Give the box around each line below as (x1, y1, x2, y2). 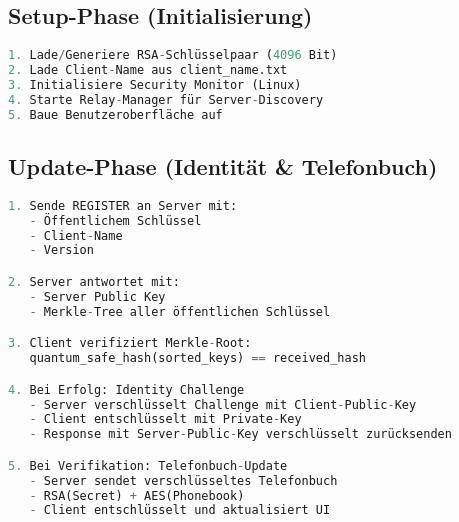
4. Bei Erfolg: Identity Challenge (8, 382, 245, 397)
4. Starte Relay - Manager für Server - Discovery (8, 92, 324, 107)
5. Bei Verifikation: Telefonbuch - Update (8, 458, 288, 473)
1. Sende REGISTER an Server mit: (8, 198, 238, 213)
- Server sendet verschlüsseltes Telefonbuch (29, 473, 338, 488)
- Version (29, 243, 94, 258)
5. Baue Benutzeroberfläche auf (8, 107, 223, 122)
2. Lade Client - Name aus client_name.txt (8, 63, 288, 78)
